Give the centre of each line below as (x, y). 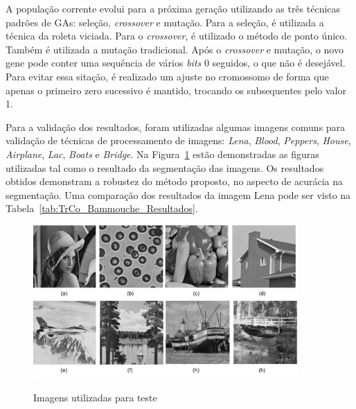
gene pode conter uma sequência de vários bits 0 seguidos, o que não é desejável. (176, 63)
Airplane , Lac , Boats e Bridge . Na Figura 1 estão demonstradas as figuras (162, 154)
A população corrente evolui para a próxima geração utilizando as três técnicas (173, 8)
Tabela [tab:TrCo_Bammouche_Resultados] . (102, 208)
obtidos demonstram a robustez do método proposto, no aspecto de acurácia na (175, 181)
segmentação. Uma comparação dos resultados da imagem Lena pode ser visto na (178, 194)
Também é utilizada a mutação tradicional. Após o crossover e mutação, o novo (175, 49)
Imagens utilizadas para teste (95, 398)
